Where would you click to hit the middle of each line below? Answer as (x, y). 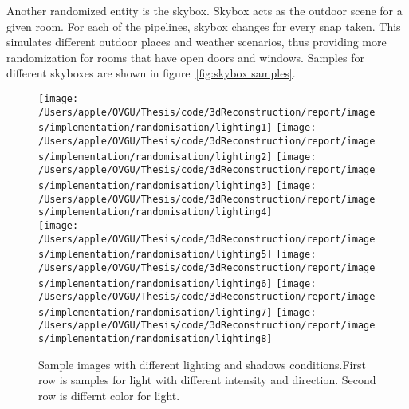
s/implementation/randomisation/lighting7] (155, 312)
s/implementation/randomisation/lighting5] (155, 255)
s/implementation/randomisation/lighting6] (155, 283)
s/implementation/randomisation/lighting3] (155, 185)
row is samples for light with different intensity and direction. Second (207, 380)
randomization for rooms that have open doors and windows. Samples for (185, 57)
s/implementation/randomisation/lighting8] (155, 339)
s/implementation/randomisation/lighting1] (155, 128)
